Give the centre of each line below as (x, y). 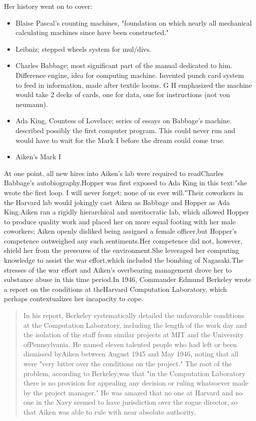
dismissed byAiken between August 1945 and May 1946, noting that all (131, 354)
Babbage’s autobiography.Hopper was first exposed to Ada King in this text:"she (126, 183)
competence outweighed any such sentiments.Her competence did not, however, (123, 240)
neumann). (32, 104)
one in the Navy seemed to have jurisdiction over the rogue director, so (130, 402)
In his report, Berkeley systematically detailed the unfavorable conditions (134, 315)
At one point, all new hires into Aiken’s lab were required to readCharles (114, 173)
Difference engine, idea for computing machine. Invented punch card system (130, 75)
